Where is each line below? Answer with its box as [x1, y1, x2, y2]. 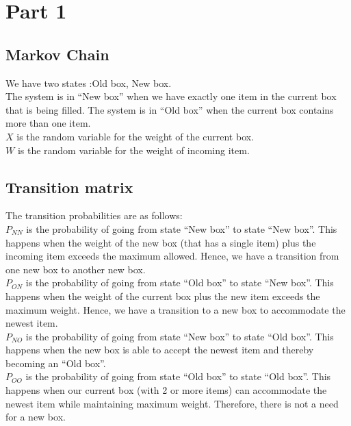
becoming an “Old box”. [5, 355, 106, 370]
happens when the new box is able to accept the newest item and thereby [5, 342, 314, 357]
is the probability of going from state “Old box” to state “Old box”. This [25, 369, 331, 384]
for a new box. [5, 410, 66, 424]
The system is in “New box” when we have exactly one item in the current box [5, 89, 337, 103]
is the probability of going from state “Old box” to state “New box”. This [25, 275, 334, 290]
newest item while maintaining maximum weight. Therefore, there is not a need [5, 396, 339, 410]
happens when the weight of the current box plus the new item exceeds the [5, 288, 320, 303]
